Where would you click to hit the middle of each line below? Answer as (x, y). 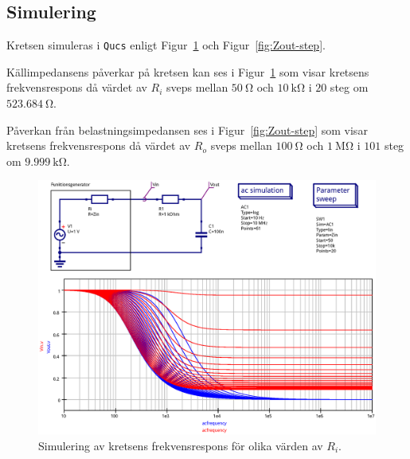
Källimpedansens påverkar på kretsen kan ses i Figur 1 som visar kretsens (188, 71)
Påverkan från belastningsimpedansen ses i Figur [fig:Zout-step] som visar (187, 129)
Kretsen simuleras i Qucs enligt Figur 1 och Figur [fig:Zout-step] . (166, 45)
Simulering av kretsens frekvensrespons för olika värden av (181, 445)
